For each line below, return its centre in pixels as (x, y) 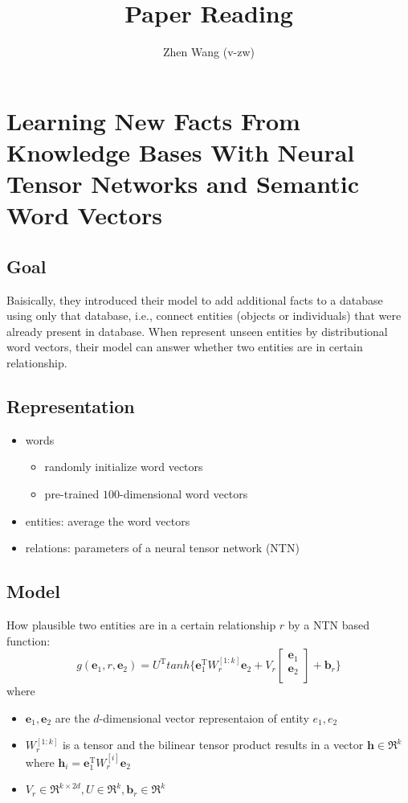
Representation (71, 406)
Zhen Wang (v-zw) (209, 52)
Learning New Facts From (153, 120)
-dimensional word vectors (184, 494)
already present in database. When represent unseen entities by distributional (197, 331)
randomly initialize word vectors (124, 467)
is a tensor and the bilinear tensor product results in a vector (213, 745)
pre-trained (72, 494)
